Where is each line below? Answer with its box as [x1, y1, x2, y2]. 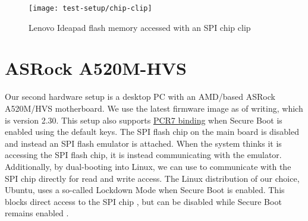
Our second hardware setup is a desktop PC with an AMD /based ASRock [5, 90, 275, 103]
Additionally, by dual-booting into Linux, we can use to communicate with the [5, 160, 291, 172]
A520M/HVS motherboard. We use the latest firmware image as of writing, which [5, 102, 303, 114]
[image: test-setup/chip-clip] [29, 4, 152, 12]
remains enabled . [5, 207, 69, 219]
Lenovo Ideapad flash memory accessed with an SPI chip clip [29, 21, 251, 33]
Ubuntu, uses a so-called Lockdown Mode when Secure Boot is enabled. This [5, 184, 285, 196]
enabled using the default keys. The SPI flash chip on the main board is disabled [5, 125, 299, 138]
